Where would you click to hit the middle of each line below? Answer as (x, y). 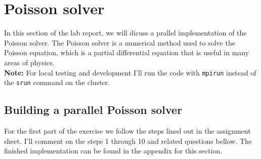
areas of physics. (29, 62)
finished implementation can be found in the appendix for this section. (113, 151)
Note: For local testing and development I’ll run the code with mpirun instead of (130, 72)
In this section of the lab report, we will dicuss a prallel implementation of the (125, 33)
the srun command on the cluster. (57, 82)
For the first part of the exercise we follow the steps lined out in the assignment (127, 131)
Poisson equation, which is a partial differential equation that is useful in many (127, 52)
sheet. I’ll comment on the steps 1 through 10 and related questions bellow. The (128, 141)
